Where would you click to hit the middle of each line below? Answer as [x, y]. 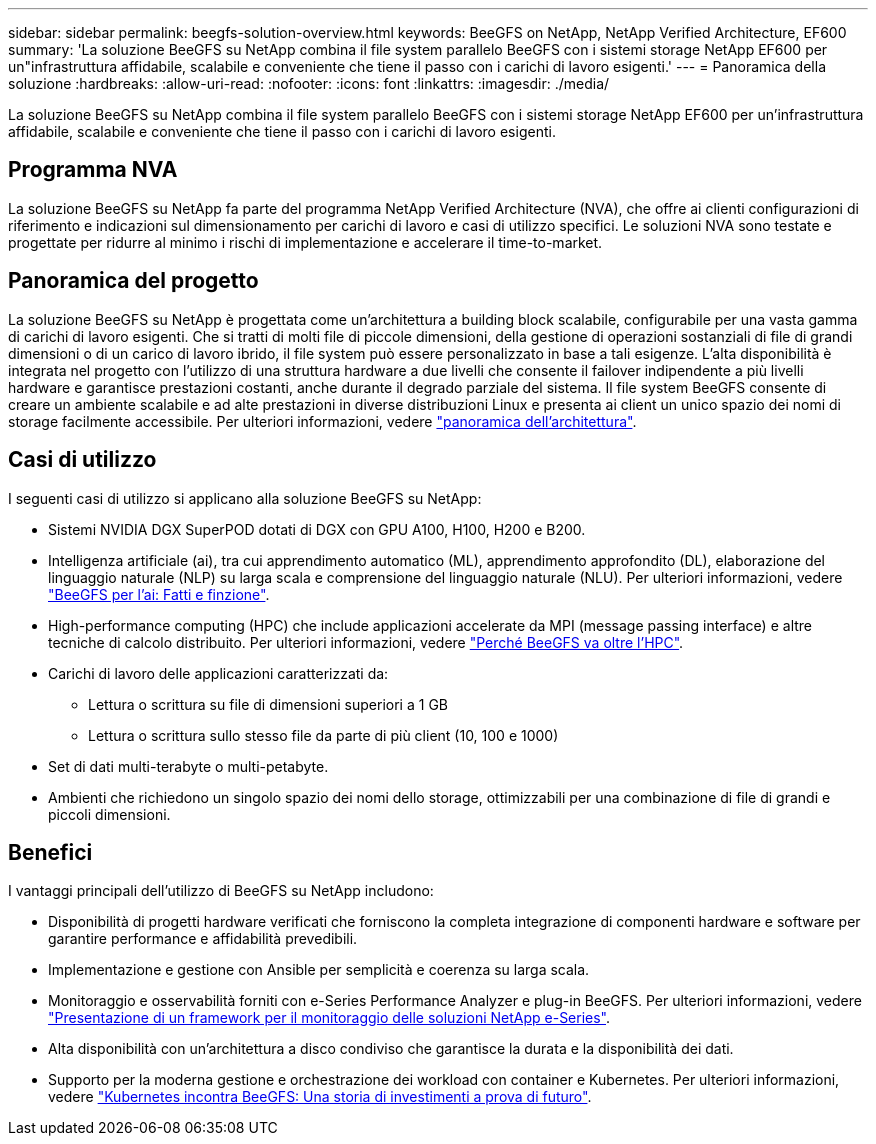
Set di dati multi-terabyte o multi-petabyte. [188, 766]
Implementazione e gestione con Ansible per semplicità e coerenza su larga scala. [319, 970]
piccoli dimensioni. [109, 814]
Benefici [50, 852]
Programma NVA [93, 170]
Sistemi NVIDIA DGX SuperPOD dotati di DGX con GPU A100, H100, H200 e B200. [317, 529]
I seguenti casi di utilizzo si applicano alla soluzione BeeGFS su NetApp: [245, 498]
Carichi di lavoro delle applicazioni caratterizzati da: [218, 673]
